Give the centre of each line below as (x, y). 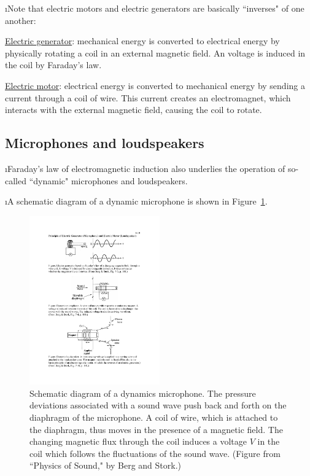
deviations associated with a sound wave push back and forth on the (158, 405)
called (16, 180)
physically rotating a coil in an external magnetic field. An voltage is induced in (155, 53)
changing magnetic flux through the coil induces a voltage (138, 441)
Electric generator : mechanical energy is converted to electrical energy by (142, 41)
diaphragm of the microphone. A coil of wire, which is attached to (154, 417)
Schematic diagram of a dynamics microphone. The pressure (143, 393)
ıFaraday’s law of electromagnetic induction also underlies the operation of (145, 168)
